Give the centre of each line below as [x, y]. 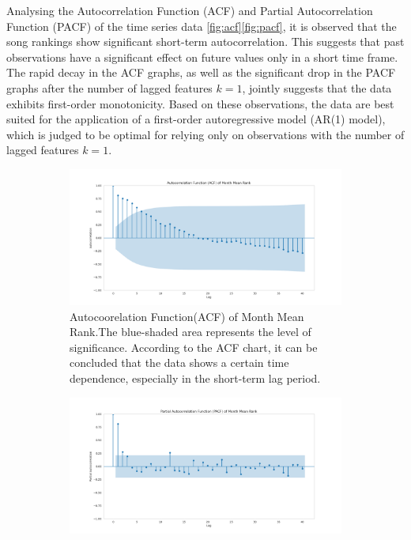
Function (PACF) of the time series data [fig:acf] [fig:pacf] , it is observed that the [202, 26]
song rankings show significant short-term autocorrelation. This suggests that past [205, 42]
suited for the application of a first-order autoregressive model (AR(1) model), [196, 119]
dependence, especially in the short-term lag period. [195, 378]
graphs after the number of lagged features [109, 87]
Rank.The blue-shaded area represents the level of [190, 332]
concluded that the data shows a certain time [179, 363]
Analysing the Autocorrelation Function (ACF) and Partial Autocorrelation [190, 10]
